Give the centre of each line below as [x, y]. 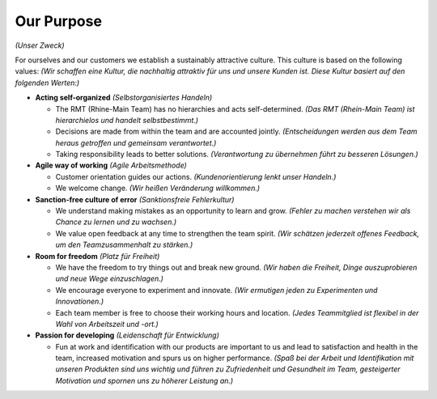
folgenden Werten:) [47, 83]
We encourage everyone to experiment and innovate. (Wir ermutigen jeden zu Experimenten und [216, 290]
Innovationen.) [80, 301]
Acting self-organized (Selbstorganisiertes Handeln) [124, 98]
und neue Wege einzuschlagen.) [109, 278]
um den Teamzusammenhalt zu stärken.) [124, 245]
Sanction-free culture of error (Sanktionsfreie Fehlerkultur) [135, 199]
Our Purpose [59, 21]
